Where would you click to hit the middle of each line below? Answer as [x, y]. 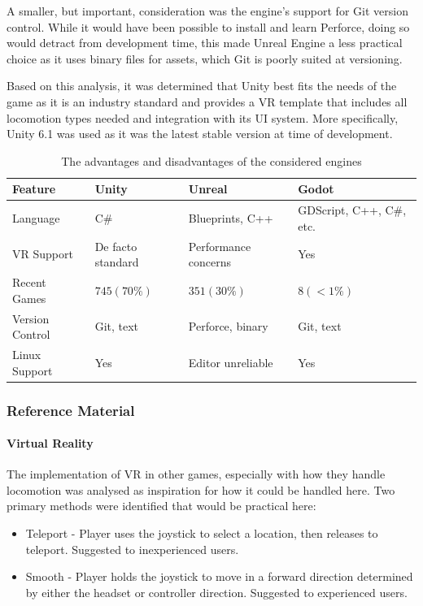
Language [36, 217]
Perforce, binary [228, 326]
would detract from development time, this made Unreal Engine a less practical [205, 43]
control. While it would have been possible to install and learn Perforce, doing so [208, 26]
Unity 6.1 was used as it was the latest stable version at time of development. [200, 134]
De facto [116, 246]
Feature [34, 189]
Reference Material [71, 410]
